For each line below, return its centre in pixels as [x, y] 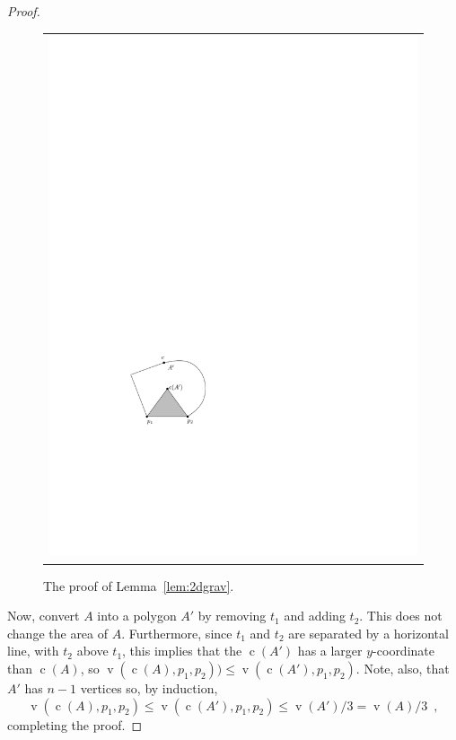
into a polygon [137, 616]
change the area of [58, 633]
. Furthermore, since [177, 633]
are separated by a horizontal [368, 633]
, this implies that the [182, 651]
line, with [33, 651]
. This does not [401, 616]
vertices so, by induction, [149, 687]
